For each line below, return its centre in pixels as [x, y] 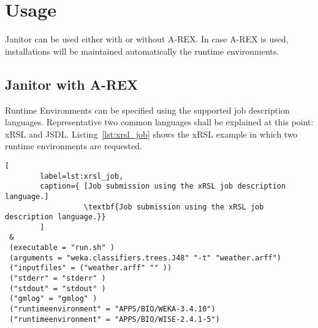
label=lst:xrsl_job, [82, 176]
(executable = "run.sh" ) [62, 248]
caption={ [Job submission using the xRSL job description [163, 186]
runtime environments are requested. [74, 146]
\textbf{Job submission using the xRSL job [174, 207]
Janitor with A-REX [72, 84]
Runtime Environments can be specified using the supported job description [147, 110]
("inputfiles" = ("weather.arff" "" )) [91, 268]
